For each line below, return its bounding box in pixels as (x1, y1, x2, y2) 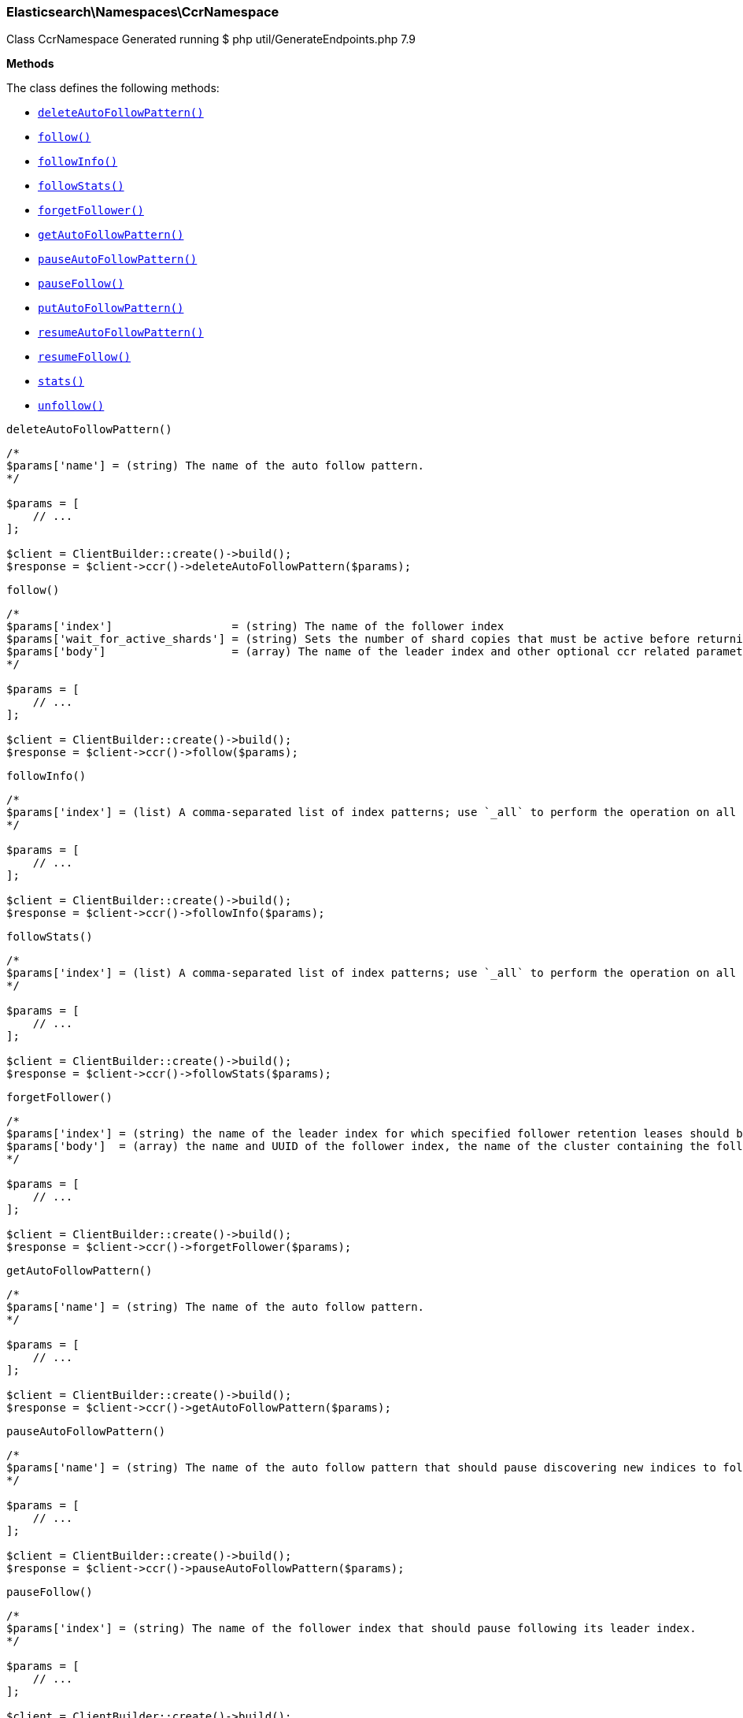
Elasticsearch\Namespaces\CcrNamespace (6, 4, 279, 20)
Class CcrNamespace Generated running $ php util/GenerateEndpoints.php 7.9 (6, 32, 416, 46)
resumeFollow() (38, 351, 131, 364)
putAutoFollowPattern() (38, 302, 184, 315)
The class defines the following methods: (6, 81, 220, 95)
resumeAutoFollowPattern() (38, 326, 204, 340)
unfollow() (38, 399, 105, 413)
